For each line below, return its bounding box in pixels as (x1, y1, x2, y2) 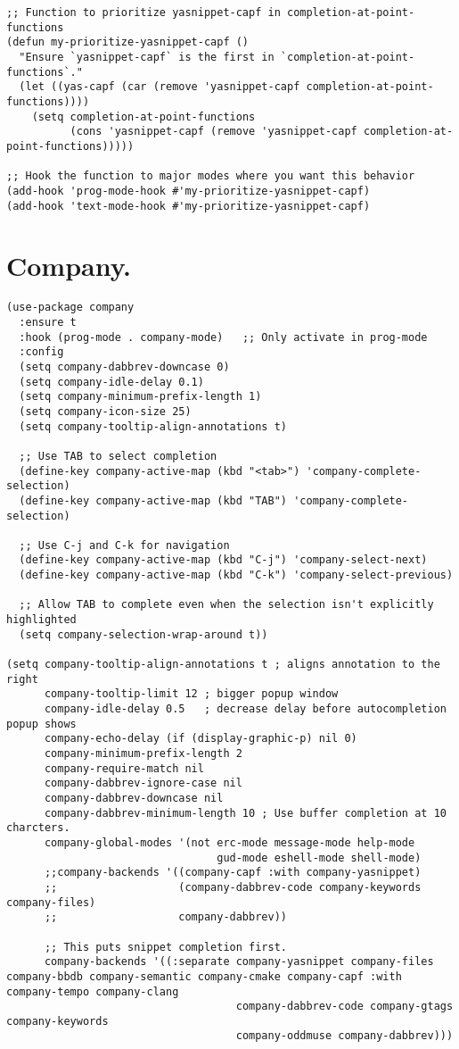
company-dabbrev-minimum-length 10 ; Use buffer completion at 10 (44, 806, 447, 820)
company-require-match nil (44, 762, 204, 775)
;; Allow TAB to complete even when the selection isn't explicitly (19, 598, 434, 612)
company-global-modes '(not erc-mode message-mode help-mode (44, 836, 415, 849)
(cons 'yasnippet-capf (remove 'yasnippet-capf (70, 125, 357, 138)
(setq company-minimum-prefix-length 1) (19, 390, 262, 404)
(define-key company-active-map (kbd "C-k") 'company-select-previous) (19, 569, 454, 582)
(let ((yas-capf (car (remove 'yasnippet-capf (19, 80, 300, 94)
